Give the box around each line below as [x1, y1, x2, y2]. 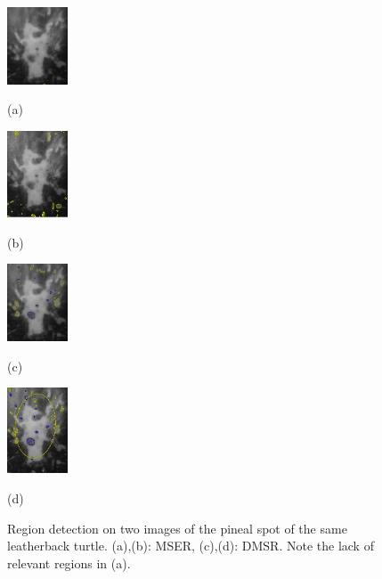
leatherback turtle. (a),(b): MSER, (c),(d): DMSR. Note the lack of [7, 536, 374, 555]
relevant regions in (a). [7, 553, 131, 572]
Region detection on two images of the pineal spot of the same [7, 518, 347, 537]
